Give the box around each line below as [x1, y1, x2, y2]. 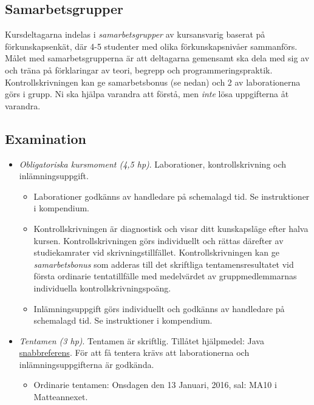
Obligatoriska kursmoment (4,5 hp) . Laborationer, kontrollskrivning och [19, 157, 287, 170]
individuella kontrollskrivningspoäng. [33, 281, 171, 294]
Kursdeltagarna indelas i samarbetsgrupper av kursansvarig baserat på [5, 28, 265, 41]
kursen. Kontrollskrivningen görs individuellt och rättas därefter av [33, 234, 284, 247]
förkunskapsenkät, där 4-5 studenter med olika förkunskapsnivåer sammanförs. [5, 39, 298, 52]
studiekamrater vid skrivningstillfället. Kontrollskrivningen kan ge [33, 246, 279, 259]
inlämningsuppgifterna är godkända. [19, 358, 154, 370]
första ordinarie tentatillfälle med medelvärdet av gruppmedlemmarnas [33, 270, 297, 282]
